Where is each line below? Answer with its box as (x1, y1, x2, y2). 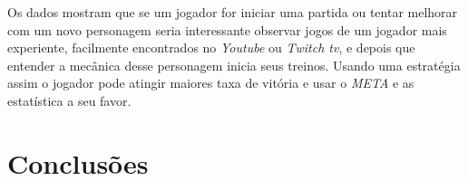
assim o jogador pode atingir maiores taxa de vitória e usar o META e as (7, 73, 414, 92)
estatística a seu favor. (7, 90, 132, 110)
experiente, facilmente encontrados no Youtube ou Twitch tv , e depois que (7, 38, 415, 57)
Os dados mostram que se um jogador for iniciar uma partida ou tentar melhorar (7, 3, 458, 21)
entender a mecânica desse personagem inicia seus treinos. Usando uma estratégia (7, 55, 461, 74)
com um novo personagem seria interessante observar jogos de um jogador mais (7, 20, 447, 39)
